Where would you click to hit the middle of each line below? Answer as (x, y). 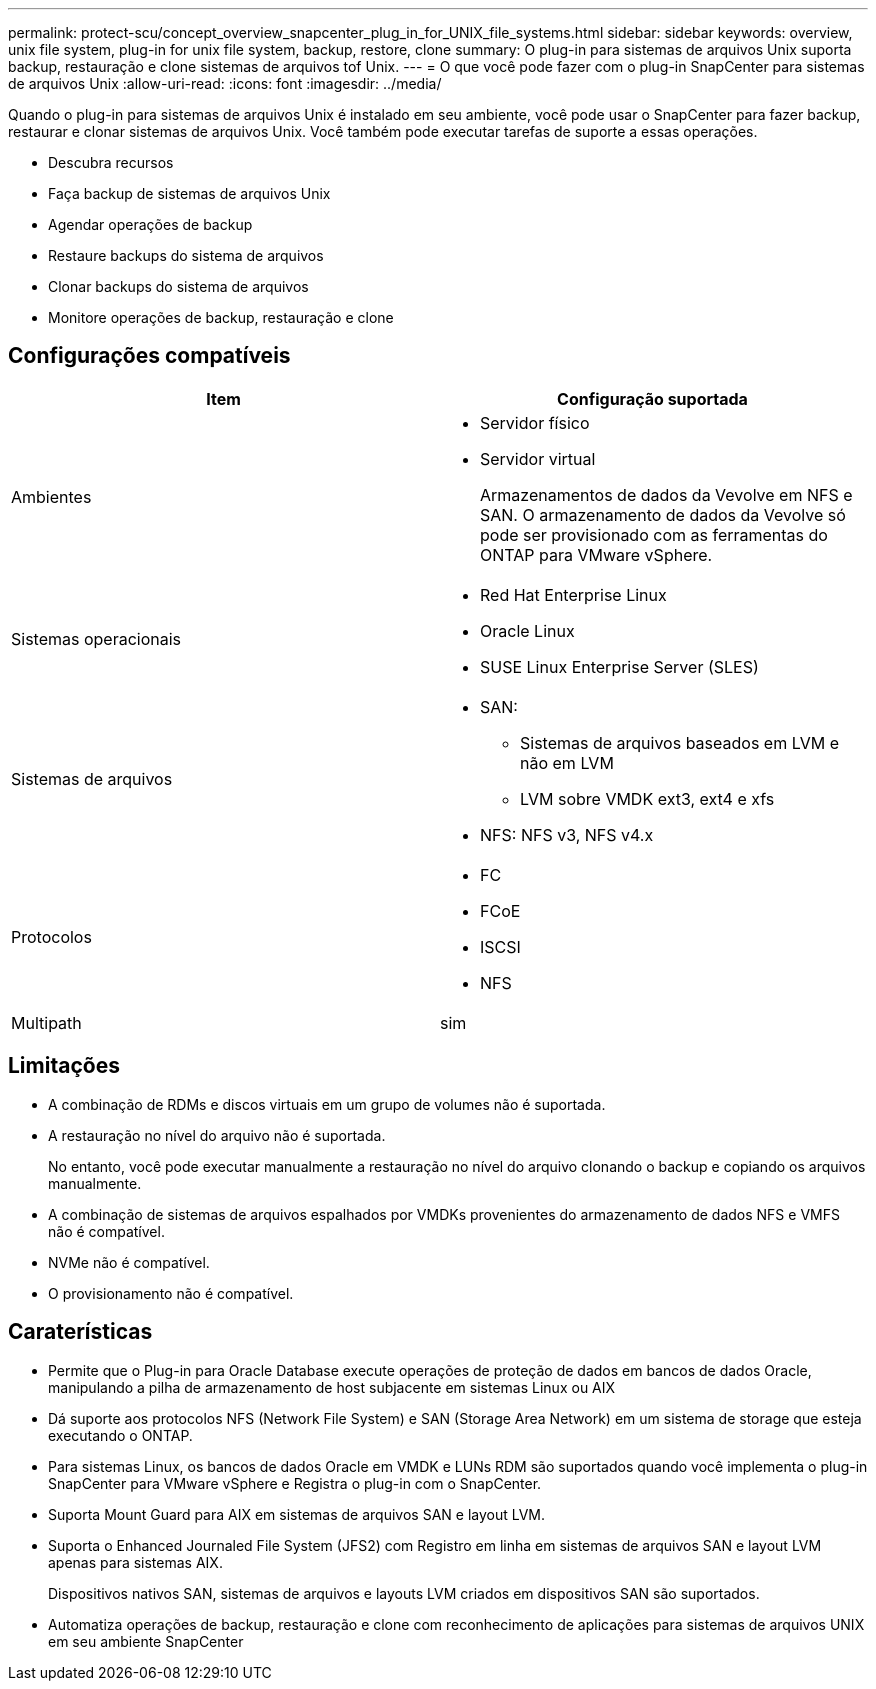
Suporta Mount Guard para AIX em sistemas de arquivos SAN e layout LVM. (297, 1514)
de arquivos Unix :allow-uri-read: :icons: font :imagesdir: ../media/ (225, 83)
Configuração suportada (652, 398)
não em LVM (567, 762)
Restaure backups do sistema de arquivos (186, 255)
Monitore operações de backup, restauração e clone (221, 317)
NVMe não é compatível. (129, 1262)
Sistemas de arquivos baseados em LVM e (679, 742)
